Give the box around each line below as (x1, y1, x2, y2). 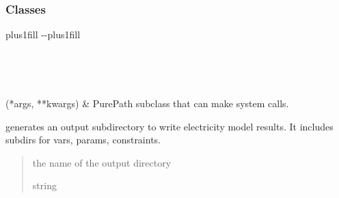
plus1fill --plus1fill (5, 27, 81, 42)
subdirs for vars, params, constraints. (5, 132, 161, 147)
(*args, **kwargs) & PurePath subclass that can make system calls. (5, 96, 289, 110)
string (32, 178, 57, 193)
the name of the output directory (32, 155, 172, 169)
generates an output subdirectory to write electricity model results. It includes (5, 119, 334, 133)
